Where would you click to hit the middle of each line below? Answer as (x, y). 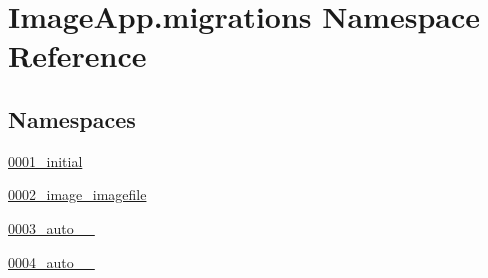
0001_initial (45, 160)
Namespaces (72, 118)
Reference (77, 55)
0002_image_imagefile (77, 194)
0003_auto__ (51, 227)
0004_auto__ (51, 261)
